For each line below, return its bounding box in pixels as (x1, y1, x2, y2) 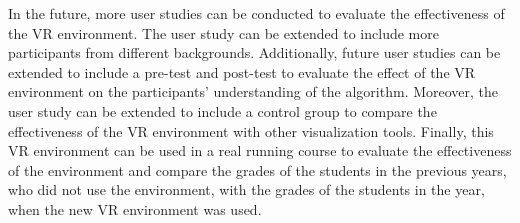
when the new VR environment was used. (8, 198, 262, 219)
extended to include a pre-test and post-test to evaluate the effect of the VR (8, 61, 476, 82)
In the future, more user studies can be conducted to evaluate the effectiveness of (8, 3, 505, 23)
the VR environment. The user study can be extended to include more (8, 22, 439, 43)
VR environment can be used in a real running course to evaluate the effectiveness (8, 140, 512, 161)
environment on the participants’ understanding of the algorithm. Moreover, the (8, 81, 499, 102)
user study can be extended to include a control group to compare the (8, 100, 437, 121)
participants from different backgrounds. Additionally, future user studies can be (8, 42, 501, 63)
